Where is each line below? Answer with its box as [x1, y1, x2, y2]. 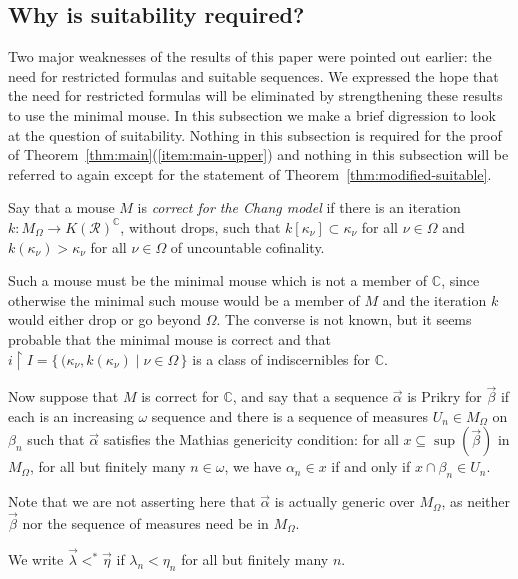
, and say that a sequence [232, 386, 389, 407]
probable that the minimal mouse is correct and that [8, 328, 332, 349]
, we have [224, 456, 282, 477]
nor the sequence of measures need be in [22, 513, 269, 534]
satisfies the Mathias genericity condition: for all [103, 429, 399, 450]
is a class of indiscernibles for [192, 348, 371, 369]
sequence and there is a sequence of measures [151, 405, 428, 426]
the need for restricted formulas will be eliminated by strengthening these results [8, 85, 503, 106]
